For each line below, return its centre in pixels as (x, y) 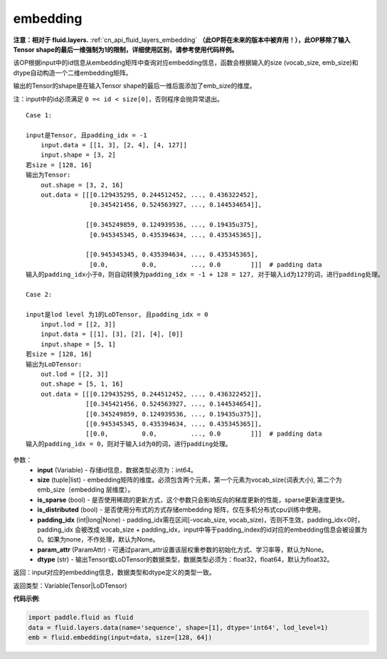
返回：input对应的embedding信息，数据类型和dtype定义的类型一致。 (114, 572)
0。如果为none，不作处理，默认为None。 (98, 539)
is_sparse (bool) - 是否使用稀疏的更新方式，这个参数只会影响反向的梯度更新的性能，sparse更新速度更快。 (193, 500)
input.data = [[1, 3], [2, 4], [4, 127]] (114, 145)
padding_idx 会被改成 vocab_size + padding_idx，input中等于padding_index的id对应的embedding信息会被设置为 (202, 529)
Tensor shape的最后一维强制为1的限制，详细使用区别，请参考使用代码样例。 (126, 49)
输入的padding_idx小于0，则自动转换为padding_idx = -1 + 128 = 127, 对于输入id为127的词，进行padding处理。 (205, 275)
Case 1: (39, 115)
